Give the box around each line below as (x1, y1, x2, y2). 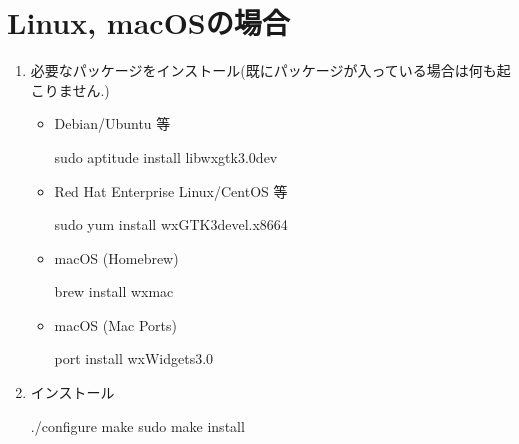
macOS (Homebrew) (54, 247, 179, 268)
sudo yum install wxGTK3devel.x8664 (54, 214, 288, 235)
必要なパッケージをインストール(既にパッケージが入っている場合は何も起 (30, 60, 511, 81)
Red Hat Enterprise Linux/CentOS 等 (54, 180, 288, 201)
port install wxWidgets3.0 (54, 348, 214, 369)
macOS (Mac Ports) (54, 314, 178, 335)
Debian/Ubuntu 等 (54, 113, 171, 134)
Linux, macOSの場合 (7, 2, 290, 43)
